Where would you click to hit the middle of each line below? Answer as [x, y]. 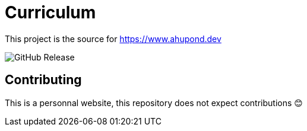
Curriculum [50, 12]
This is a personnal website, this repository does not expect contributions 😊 [154, 103]
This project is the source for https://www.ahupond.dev [113, 39]
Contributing [43, 80]
